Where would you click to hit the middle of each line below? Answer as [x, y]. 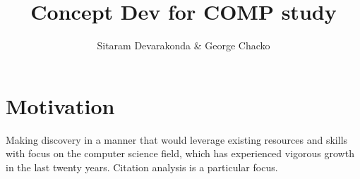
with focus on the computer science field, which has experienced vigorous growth [180, 153]
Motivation [60, 105]
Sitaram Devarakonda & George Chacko [184, 45]
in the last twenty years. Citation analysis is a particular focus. [142, 167]
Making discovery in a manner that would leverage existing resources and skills [177, 139]
